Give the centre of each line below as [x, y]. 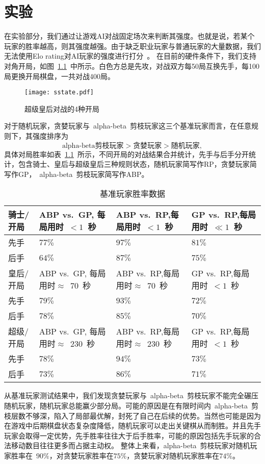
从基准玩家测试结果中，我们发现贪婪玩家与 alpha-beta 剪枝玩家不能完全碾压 [131, 395]
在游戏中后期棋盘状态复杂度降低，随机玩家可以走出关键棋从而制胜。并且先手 [132, 426]
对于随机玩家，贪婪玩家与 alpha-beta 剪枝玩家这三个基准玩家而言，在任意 [128, 126]
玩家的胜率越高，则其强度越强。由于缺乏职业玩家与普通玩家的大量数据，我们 [132, 46]
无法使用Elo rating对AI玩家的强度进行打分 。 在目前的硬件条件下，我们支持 [130, 56]
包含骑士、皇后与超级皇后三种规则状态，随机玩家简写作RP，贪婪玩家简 [137, 164]
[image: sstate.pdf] [59, 93]
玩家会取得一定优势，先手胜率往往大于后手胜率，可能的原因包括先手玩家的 [129, 435]
